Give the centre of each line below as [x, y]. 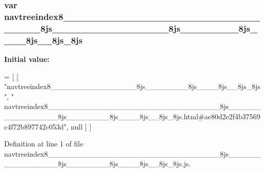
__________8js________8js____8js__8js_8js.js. [98, 164]
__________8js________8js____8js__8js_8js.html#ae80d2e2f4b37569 [132, 116]
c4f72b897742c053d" [35, 126]
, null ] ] [79, 126]
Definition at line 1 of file [44, 144]
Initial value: [27, 59]
